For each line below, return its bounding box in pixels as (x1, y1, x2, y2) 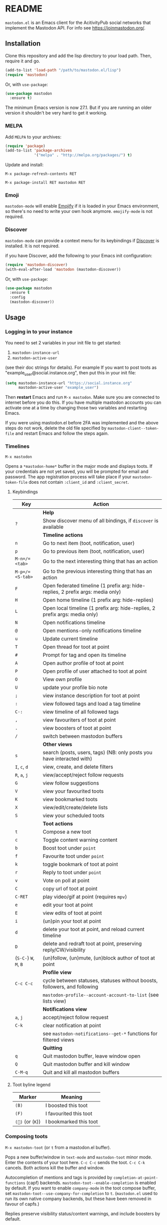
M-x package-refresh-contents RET (5, 171, 77, 176)
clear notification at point (42, 1022, 101, 1029)
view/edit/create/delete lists (42, 804, 108, 811)
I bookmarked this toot (45, 1118, 98, 1125)
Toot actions (42, 820, 73, 827)
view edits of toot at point (42, 909, 102, 916)
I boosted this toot (45, 1102, 88, 1109)
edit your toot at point (42, 901, 93, 908)
